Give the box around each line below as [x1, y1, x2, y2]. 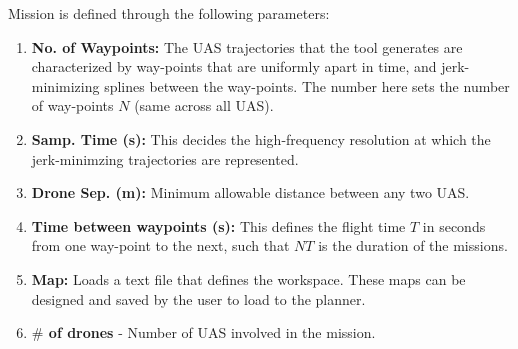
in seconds [422, 215, 486, 236]
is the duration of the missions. [318, 235, 508, 256]
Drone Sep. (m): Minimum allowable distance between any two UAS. [31, 182, 470, 203]
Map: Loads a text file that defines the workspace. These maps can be [31, 268, 466, 289]
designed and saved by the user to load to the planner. [31, 288, 366, 309]
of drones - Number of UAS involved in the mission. [48, 322, 376, 343]
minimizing [31, 75, 100, 96]
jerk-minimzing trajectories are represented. [31, 148, 299, 169]
